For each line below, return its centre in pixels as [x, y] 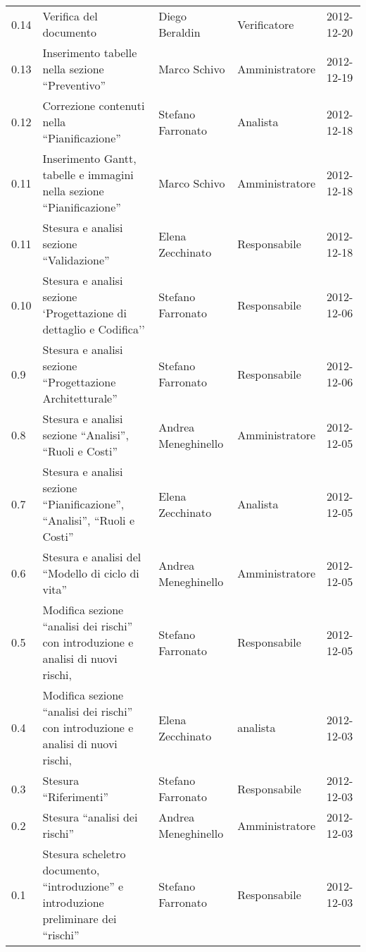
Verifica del [70, 16]
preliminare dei [80, 919]
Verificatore [266, 24]
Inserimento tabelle [90, 53]
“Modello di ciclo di [91, 573]
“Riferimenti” [76, 797]
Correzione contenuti [94, 105]
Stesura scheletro [84, 854]
